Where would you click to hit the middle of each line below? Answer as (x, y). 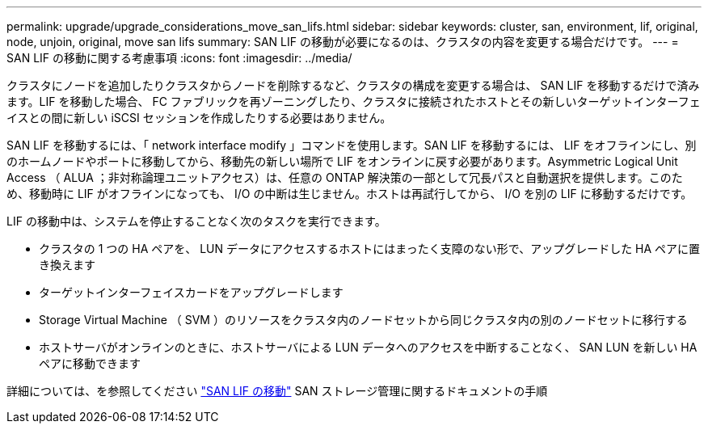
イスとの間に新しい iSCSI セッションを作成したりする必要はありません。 (199, 118)
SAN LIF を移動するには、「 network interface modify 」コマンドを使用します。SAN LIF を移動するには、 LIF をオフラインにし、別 (352, 145)
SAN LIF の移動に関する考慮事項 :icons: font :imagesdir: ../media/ (179, 58)
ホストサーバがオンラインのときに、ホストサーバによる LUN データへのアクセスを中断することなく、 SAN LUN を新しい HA (368, 347)
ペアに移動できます (90, 363)
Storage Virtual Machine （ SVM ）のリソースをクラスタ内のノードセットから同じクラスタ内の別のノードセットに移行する (363, 320)
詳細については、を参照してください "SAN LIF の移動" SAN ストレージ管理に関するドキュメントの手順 (277, 391)
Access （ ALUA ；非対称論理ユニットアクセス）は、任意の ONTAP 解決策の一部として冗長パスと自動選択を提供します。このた (345, 177)
